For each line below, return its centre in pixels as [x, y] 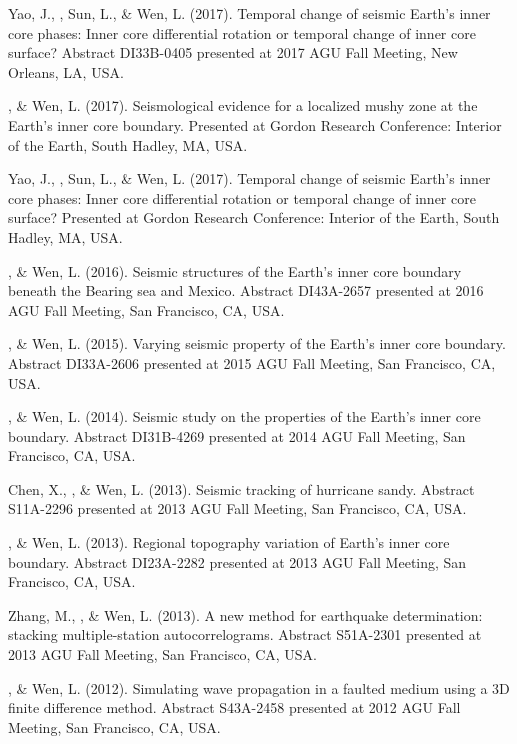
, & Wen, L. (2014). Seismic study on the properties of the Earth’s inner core [244, 416]
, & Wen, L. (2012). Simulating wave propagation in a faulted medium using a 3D [259, 687]
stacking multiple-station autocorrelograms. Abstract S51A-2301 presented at [245, 634]
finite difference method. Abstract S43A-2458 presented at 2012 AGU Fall [234, 707]
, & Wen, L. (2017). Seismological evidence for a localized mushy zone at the [243, 105]
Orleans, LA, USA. [66, 71]
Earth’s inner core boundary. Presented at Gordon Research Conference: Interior [255, 124]
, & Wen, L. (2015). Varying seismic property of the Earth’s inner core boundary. [257, 343]
